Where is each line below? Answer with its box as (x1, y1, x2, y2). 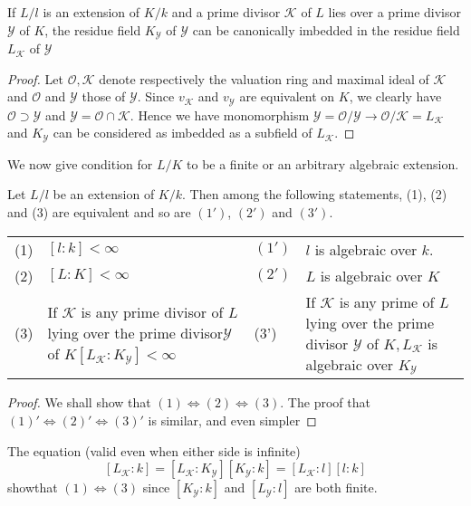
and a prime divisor (171, 3, 281, 21)
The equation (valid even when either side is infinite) (7, 441, 301, 460)
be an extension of (53, 185, 155, 204)
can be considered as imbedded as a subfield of (53, 123, 312, 142)
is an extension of (43, 3, 140, 21)
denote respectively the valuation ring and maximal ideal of (99, 69, 429, 88)
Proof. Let (7, 69, 63, 88)
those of (82, 87, 126, 106)
